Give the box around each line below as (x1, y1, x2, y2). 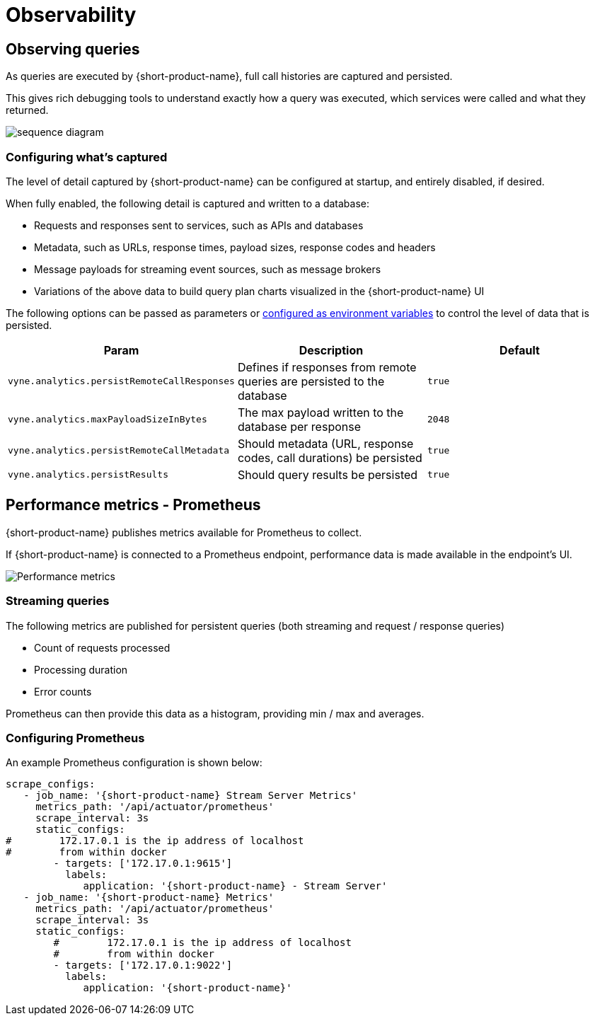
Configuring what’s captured (6, 149, 168, 164)
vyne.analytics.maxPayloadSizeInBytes (8, 414, 207, 425)
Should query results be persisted (237, 467, 418, 482)
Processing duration (34, 663, 128, 676)
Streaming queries (6, 594, 110, 608)
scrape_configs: (6, 778, 96, 790)
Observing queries (6, 40, 140, 58)
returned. (6, 104, 49, 117)
